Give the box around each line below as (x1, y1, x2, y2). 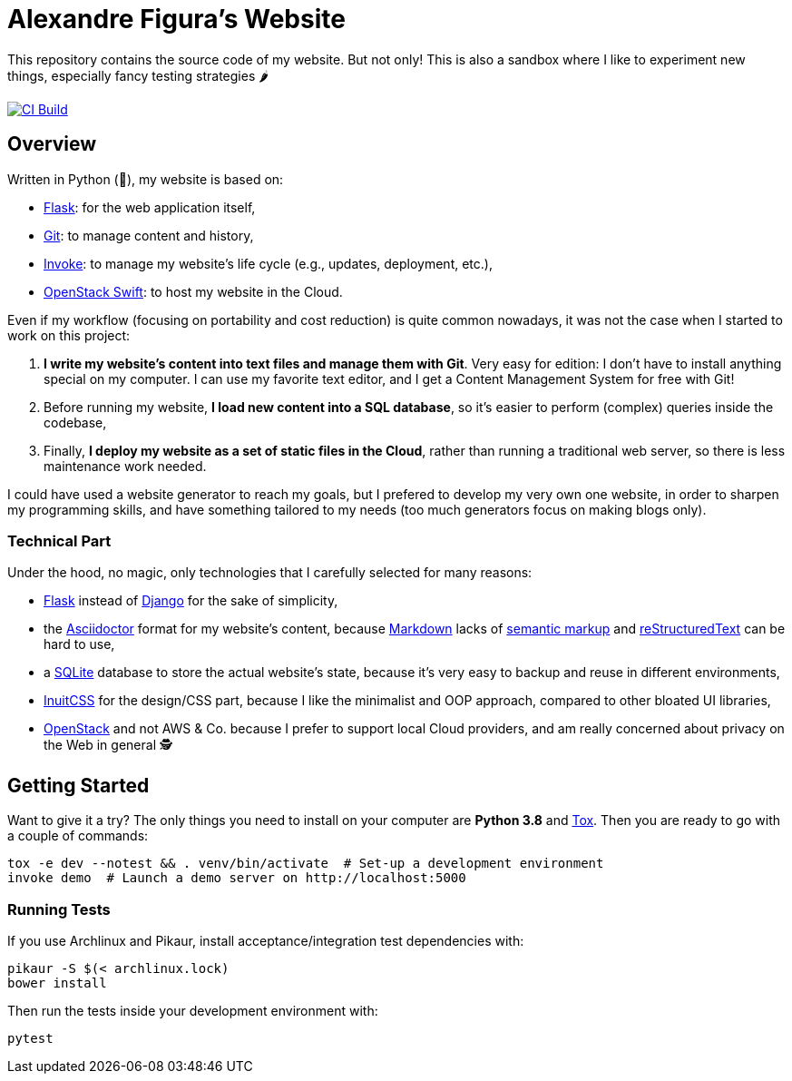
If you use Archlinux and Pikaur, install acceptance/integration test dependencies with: (7, 932, 524, 948)
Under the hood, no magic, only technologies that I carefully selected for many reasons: (7, 565, 533, 581)
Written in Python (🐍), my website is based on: (7, 171, 284, 187)
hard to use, (44, 636, 115, 653)
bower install (7, 975, 107, 990)
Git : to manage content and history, (44, 227, 254, 243)
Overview (7, 133, 97, 156)
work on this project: (7, 327, 131, 343)
